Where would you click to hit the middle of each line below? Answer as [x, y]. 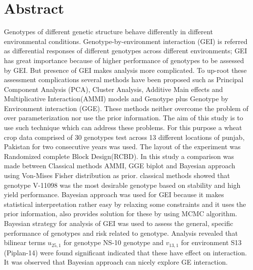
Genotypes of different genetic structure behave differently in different [108, 32]
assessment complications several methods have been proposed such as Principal [124, 79]
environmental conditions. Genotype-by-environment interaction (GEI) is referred [126, 41]
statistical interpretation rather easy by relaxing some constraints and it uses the [125, 204]
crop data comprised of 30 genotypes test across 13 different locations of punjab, [124, 137]
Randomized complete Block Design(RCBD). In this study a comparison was [119, 156]
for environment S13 [211, 242]
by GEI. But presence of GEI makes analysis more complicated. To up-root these [126, 70]
